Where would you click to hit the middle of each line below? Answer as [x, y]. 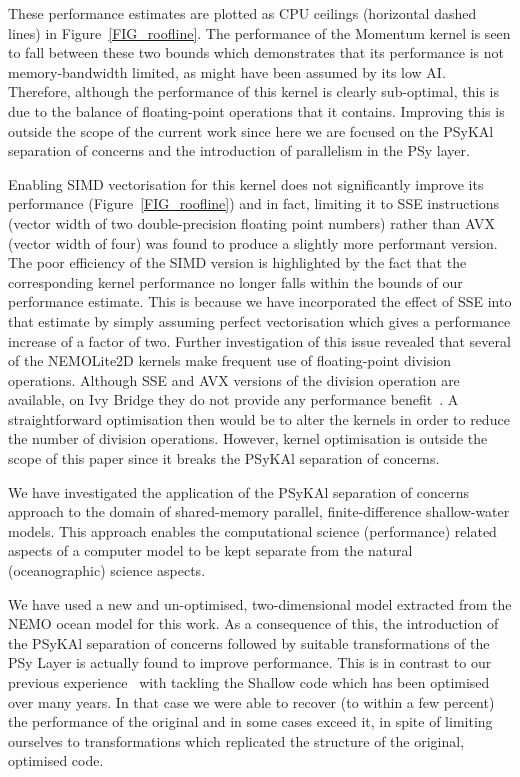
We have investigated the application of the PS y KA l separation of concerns [239, 491]
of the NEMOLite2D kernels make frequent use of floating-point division [230, 360]
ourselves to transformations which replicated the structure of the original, [236, 740]
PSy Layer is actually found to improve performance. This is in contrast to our [250, 662]
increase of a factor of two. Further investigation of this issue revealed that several [259, 340]
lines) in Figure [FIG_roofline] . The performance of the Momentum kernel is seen [259, 32]
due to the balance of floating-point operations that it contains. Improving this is [256, 110]
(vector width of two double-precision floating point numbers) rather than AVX [251, 222]
